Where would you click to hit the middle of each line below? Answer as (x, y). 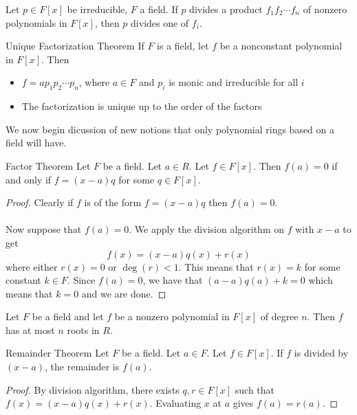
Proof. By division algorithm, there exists (93, 389)
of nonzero (325, 9)
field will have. (36, 143)
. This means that (216, 266)
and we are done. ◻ (124, 293)
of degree (279, 316)
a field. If (159, 9)
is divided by (321, 353)
